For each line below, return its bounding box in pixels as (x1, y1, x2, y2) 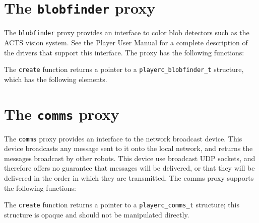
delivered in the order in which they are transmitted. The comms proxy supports (4, 173, 254, 183)
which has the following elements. (4, 73, 107, 84)
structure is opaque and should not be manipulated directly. (4, 209, 189, 219)
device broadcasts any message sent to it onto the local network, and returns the (4, 143, 253, 154)
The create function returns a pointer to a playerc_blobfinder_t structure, (4, 64, 244, 75)
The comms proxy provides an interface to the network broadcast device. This (4, 133, 242, 143)
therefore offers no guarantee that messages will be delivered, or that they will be (4, 163, 255, 173)
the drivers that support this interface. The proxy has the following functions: (4, 47, 244, 57)
